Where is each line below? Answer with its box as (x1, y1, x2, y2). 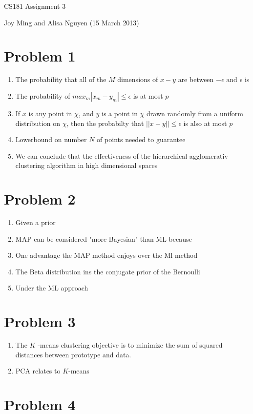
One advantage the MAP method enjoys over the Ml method (15, 250, 198, 260)
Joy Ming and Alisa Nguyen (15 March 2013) (4, 17, 139, 27)
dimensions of (117, 74, 158, 84)
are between (178, 74, 214, 84)
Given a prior (15, 217, 56, 227)
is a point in (102, 108, 138, 118)
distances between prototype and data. (15, 349, 131, 359)
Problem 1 (4, 46, 76, 66)
